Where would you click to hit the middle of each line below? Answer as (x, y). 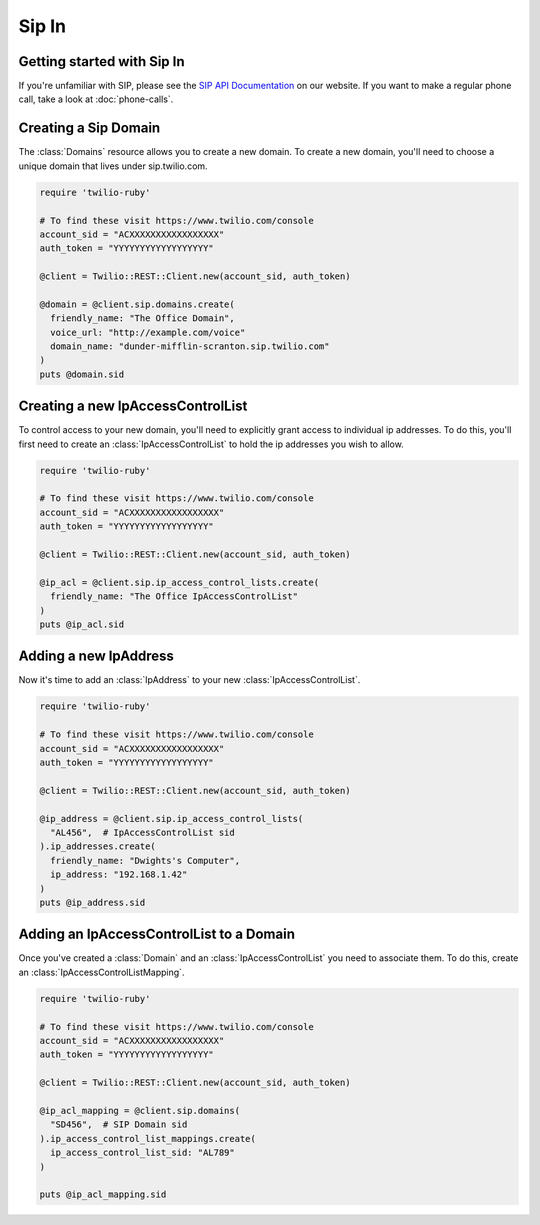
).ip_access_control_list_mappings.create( (148, 1138)
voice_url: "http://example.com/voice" (148, 332)
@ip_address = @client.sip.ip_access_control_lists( (171, 818)
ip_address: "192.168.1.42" (119, 874)
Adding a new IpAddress (96, 656)
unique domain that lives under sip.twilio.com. (113, 166)
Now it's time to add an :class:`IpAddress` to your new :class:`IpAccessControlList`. (189, 680)
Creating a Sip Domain (89, 128)
